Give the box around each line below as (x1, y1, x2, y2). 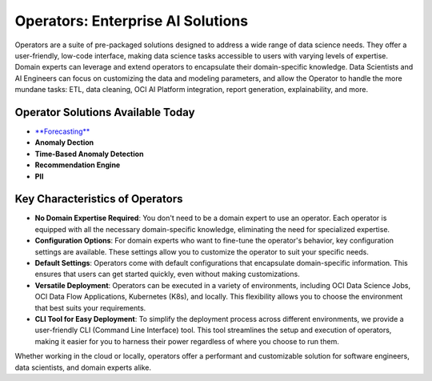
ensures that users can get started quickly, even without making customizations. (34, 269, 300, 279)
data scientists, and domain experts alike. (14, 363, 152, 372)
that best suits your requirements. (34, 303, 146, 312)
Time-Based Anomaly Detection (34, 149, 144, 158)
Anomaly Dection (34, 138, 94, 147)
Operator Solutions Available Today (14, 105, 195, 119)
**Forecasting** (34, 126, 90, 136)
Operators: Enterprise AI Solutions (14, 12, 248, 30)
